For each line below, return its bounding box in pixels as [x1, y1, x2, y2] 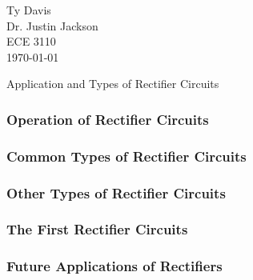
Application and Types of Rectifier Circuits [6, 75, 219, 92]
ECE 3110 [6, 33, 56, 50]
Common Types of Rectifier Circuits [6, 146, 247, 166]
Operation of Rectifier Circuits [6, 109, 209, 129]
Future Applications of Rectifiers [6, 256, 223, 276]
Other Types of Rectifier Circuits [6, 182, 226, 202]
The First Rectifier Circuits [6, 219, 188, 239]
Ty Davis [6, 2, 51, 18]
